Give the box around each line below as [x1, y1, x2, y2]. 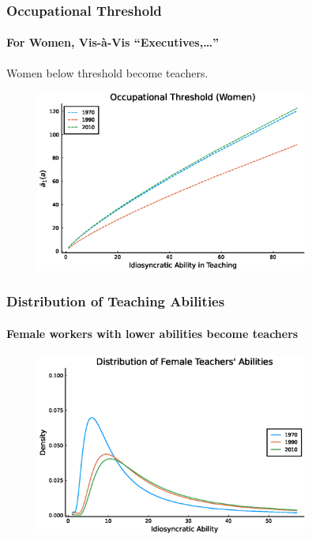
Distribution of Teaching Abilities [6, 291, 225, 311]
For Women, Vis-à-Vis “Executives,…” [6, 34, 219, 51]
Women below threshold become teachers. [6, 64, 209, 81]
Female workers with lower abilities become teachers [6, 325, 299, 341]
